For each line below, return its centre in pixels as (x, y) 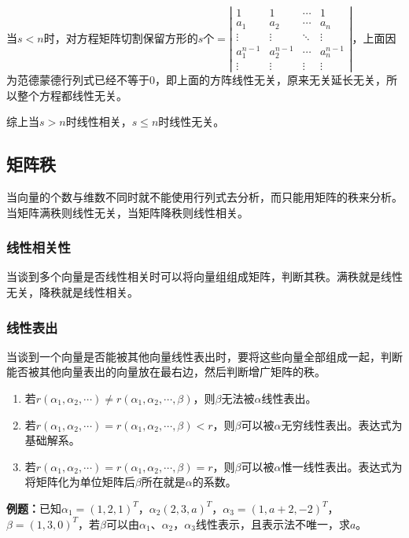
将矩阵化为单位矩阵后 (80, 482)
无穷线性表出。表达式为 (342, 424)
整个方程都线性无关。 (72, 95)
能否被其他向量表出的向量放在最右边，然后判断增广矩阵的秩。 (166, 372)
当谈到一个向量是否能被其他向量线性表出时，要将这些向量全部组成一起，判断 (204, 356)
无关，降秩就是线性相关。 (72, 292)
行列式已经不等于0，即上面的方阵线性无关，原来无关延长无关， (223, 80)
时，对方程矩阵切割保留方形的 (121, 37)
